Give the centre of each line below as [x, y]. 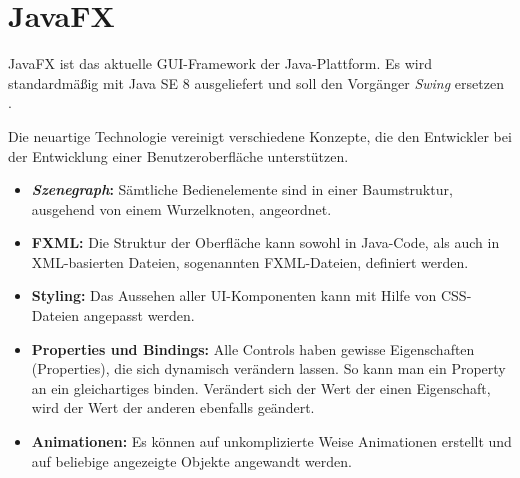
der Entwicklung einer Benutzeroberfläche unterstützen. [178, 155]
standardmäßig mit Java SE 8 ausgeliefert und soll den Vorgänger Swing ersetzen [256, 82]
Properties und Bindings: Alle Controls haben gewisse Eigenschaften [253, 348]
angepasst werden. [139, 315]
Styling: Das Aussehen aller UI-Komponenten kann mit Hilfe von [234, 295]
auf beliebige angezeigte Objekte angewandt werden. [191, 460]
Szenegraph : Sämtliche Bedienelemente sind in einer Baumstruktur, [242, 189]
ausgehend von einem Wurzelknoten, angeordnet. [181, 208]
